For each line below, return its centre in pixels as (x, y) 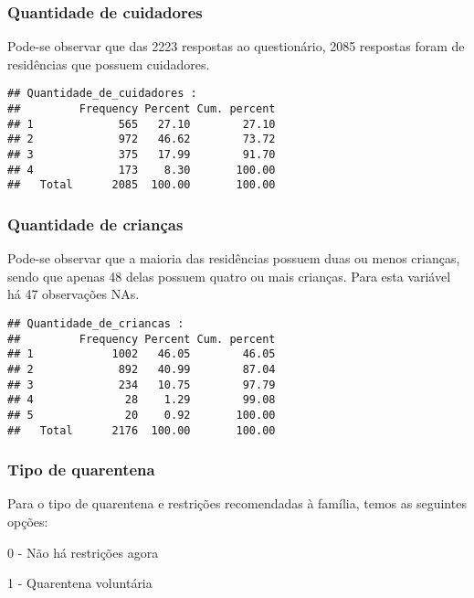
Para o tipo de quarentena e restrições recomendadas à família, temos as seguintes (237, 503)
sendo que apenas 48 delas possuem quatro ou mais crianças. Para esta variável (229, 276)
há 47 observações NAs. (74, 294)
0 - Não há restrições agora (83, 552)
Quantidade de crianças (95, 224)
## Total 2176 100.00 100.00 (142, 430)
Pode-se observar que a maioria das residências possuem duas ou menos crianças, (234, 258)
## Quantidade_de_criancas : (96, 324)
